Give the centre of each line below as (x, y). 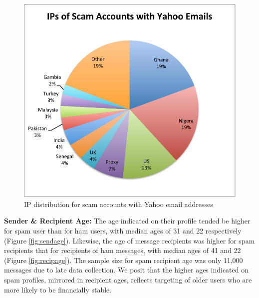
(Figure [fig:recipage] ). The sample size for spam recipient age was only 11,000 (124, 260)
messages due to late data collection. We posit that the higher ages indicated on (126, 270)
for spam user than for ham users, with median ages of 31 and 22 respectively (123, 230)
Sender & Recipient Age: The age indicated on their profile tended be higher (127, 221)
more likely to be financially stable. (58, 289)
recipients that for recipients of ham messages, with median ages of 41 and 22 (123, 250)
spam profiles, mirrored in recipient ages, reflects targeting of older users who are (128, 279)
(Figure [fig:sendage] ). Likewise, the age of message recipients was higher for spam (129, 240)
